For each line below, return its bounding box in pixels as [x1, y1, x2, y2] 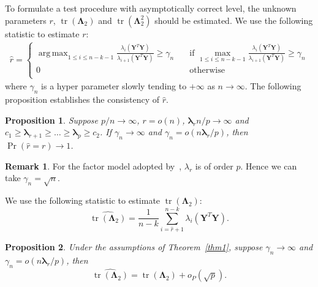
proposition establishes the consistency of [5, 93, 160, 106]
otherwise [189, 66, 225, 75]
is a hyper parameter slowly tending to [41, 80, 187, 92]
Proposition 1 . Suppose [5, 113, 98, 126]
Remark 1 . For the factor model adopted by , [5, 159, 182, 172]
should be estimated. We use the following [154, 13, 313, 26]
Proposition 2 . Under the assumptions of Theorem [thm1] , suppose [5, 240, 263, 253]
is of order [195, 159, 233, 172]
